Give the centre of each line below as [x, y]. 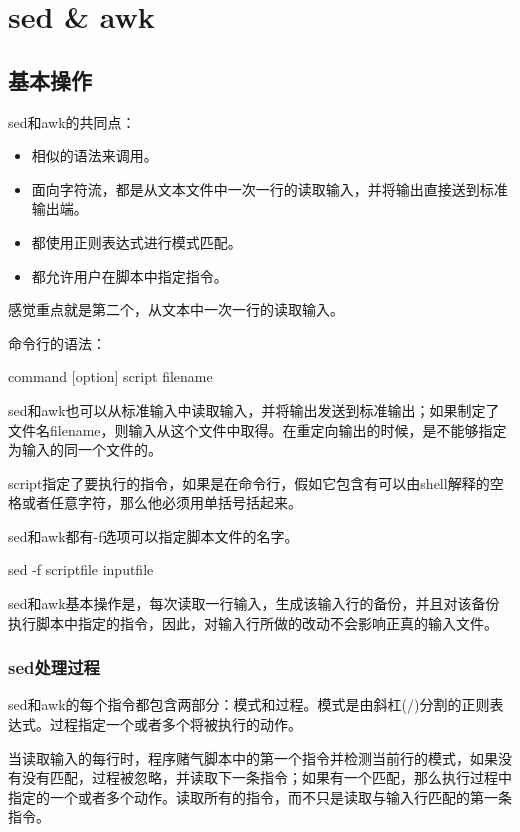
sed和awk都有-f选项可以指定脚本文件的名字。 [153, 535]
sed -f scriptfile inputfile [81, 569]
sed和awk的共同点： [72, 121]
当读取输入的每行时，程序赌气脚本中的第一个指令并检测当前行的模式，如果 [253, 757]
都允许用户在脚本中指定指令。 [129, 275]
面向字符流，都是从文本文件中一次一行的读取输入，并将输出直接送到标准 [269, 188]
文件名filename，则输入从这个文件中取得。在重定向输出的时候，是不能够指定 [257, 429]
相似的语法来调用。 [94, 155]
